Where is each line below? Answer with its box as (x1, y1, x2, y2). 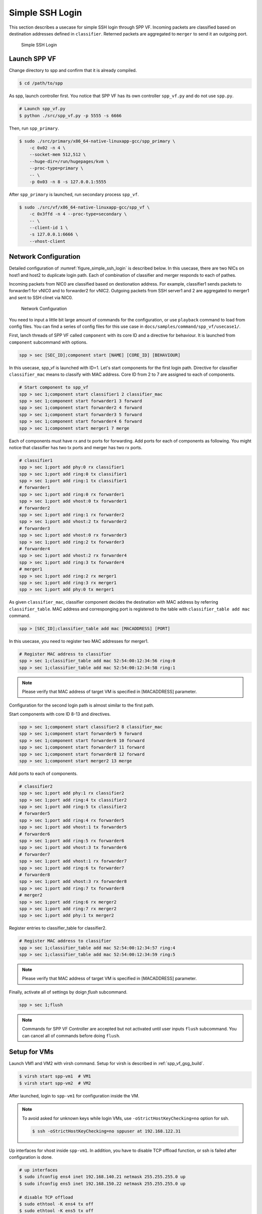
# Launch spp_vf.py (19, 106, 65, 112)
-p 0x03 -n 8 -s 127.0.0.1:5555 (29, 179, 107, 185)
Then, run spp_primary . (9, 125, 59, 131)
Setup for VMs (9, 1048, 54, 1056)
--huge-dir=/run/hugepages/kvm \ (29, 158, 109, 164)
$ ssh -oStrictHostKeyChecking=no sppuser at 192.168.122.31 (32, 1128, 181, 1134)
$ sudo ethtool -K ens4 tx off (19, 1201, 94, 1207)
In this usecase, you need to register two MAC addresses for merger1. (9, 639, 149, 644)
